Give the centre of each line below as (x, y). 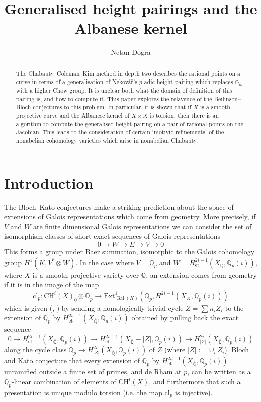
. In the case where (105, 262)
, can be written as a (219, 372)
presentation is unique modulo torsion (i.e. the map (83, 392)
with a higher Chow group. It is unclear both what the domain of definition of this (124, 90)
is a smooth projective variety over (86, 274)
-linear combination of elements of (64, 381)
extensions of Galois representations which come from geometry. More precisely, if (130, 217)
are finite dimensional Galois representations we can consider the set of (142, 226)
